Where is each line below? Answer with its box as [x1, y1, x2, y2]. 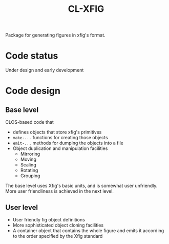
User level [5, 203, 38, 212]
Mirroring [20, 151, 40, 157]
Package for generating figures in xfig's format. [5, 32, 106, 39]
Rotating [20, 167, 38, 174]
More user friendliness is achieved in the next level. [5, 188, 114, 194]
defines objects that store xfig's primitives [12, 129, 102, 135]
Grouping [20, 173, 40, 179]
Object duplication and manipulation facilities [12, 145, 108, 152]
